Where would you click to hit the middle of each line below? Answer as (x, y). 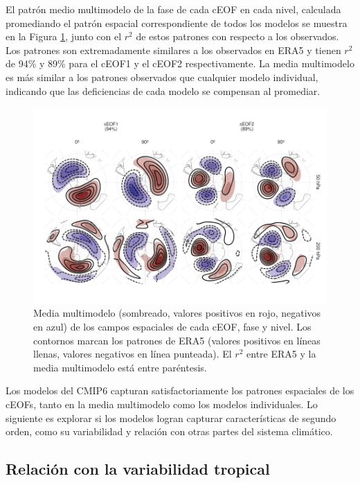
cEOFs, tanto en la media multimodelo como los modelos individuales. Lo (162, 404)
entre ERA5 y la (281, 354)
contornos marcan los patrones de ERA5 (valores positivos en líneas (177, 340)
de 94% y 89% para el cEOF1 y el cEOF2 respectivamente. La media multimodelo (180, 63)
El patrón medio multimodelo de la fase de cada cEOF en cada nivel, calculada (173, 9)
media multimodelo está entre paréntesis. (120, 367)
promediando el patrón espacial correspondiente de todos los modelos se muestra (177, 23)
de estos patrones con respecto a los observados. (237, 36)
